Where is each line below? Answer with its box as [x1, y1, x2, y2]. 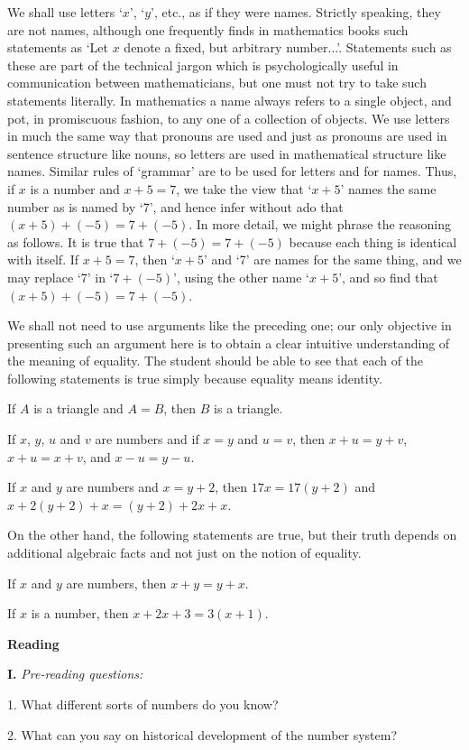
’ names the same [340, 179, 437, 198]
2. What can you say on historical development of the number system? [7, 725, 398, 744]
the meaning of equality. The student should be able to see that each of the [7, 351, 424, 370]
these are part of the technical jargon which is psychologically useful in [7, 55, 399, 74]
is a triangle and [33, 399, 124, 418]
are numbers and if [95, 430, 199, 449]
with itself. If [7, 250, 79, 269]
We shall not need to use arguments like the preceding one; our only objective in [7, 316, 452, 335]
